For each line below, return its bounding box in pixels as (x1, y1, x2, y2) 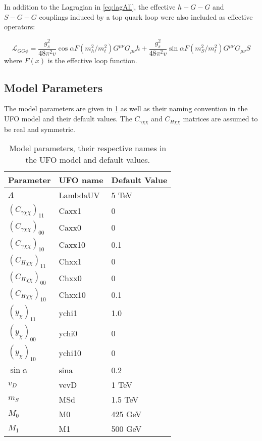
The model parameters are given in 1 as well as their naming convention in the (4, 103, 248, 114)
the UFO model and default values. (25, 154, 150, 166)
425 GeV (111, 408, 142, 420)
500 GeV (111, 422, 142, 434)
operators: (4, 21, 35, 32)
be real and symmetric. (4, 123, 75, 134)
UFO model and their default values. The (4, 113, 132, 124)
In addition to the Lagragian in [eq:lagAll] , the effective (4, 2, 176, 12)
